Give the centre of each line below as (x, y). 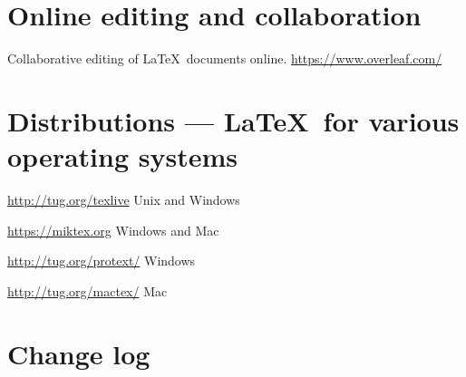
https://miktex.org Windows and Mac (113, 230)
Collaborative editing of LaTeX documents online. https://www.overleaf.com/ (225, 58)
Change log (79, 353)
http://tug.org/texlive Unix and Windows (124, 200)
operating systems (122, 156)
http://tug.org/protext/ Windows (102, 261)
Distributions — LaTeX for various (233, 120)
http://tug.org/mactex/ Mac (87, 290)
